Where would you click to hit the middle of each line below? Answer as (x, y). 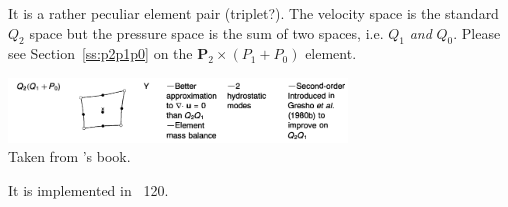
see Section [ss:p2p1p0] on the (100, 53)
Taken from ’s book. (69, 156)
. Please (477, 32)
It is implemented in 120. (88, 190)
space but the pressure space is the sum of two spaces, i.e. (206, 32)
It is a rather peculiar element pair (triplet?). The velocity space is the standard (253, 13)
